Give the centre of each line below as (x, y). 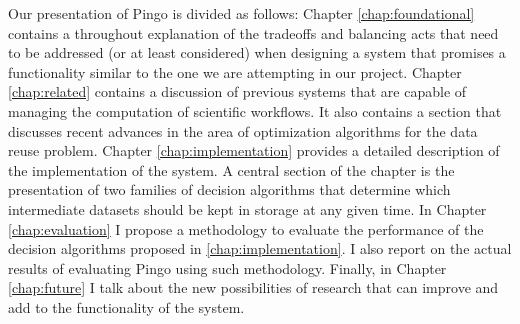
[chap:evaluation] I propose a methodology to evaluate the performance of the (246, 228)
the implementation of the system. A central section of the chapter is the (231, 169)
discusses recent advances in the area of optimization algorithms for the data (243, 130)
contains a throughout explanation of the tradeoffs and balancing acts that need (253, 32)
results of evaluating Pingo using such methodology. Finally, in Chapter (227, 267)
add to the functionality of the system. (126, 306)
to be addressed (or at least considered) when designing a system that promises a (257, 52)
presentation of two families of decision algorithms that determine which (229, 189)
